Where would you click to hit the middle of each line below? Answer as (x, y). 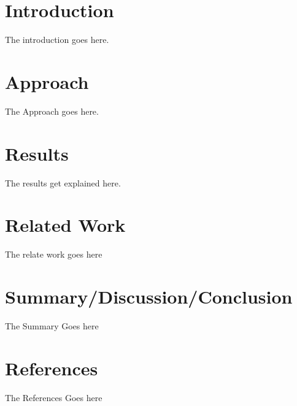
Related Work (65, 225)
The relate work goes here (54, 254)
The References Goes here (54, 397)
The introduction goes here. (57, 40)
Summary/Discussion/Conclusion (149, 297)
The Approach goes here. (52, 111)
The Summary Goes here (52, 326)
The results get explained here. (63, 182)
